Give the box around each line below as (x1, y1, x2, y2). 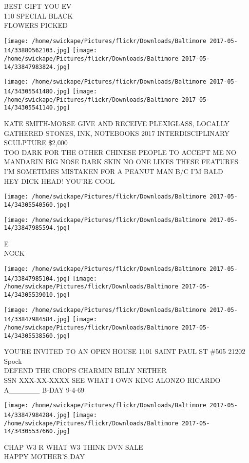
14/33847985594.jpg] (4, 224, 71, 232)
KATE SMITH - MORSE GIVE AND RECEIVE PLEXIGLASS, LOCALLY (4, 118, 230, 129)
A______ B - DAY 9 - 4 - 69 (4, 384, 84, 395)
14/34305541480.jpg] (4, 88, 71, 95)
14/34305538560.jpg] (4, 332, 71, 339)
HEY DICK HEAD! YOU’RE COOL (4, 176, 115, 186)
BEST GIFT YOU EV (4, 1, 72, 11)
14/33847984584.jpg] (4, 316, 71, 323)
